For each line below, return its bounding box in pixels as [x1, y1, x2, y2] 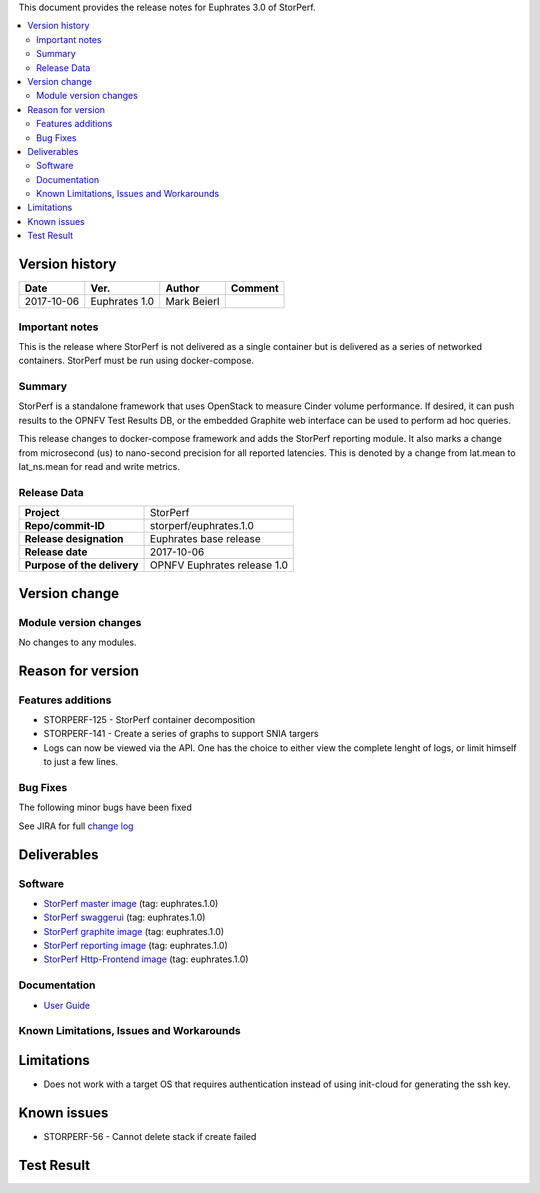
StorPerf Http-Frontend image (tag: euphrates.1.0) [43, 953, 249, 965]
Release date [24, 545, 88, 559]
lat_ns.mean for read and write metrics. [18, 461, 180, 472]
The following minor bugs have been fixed [18, 801, 192, 814]
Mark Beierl [165, 295, 220, 309]
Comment [230, 281, 279, 295]
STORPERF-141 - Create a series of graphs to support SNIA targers [43, 728, 319, 740]
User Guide [43, 999, 91, 1011]
